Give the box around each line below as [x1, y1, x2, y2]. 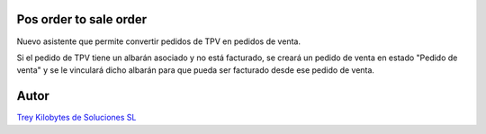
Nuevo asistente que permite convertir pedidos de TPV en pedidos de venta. [16, 36, 301, 47]
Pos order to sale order [16, 12, 148, 27]
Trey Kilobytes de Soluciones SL [16, 112, 137, 123]
